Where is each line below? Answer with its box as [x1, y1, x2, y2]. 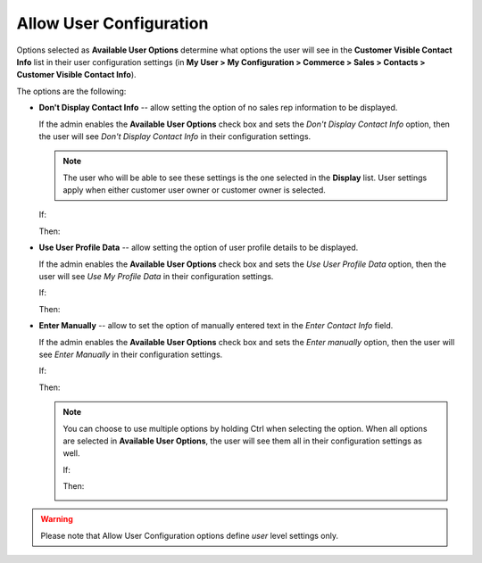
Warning [40, 514, 73, 525]
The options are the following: [16, 86, 127, 96]
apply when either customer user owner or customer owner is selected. [62, 185, 326, 195]
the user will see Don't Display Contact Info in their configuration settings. [38, 130, 312, 142]
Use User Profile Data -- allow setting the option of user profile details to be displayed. [38, 242, 359, 253]
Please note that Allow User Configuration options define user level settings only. [40, 530, 339, 541]
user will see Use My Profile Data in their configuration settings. [38, 271, 274, 282]
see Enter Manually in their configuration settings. [38, 349, 223, 360]
